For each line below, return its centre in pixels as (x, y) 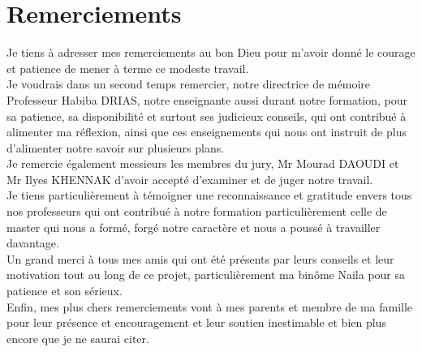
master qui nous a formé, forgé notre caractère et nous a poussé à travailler (194, 227)
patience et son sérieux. (65, 291)
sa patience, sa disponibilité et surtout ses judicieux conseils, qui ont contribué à (207, 116)
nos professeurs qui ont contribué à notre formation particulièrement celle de (197, 211)
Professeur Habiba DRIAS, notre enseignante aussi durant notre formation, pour (207, 99)
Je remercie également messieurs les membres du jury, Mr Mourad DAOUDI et (203, 163)
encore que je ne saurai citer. (78, 338)
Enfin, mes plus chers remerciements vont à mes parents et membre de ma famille (210, 306)
